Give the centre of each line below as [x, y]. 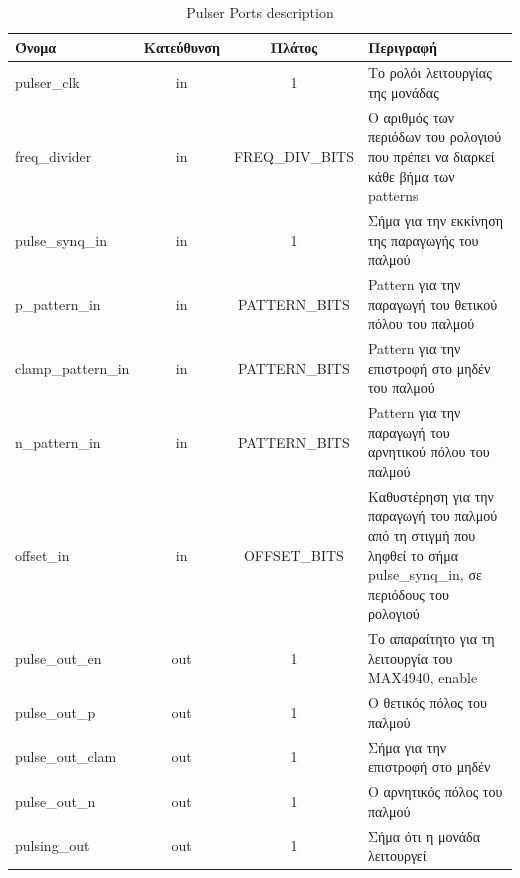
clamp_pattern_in [72, 367]
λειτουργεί [397, 855]
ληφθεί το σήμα [412, 554]
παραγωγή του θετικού [432, 303]
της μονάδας [403, 92]
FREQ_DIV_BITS [293, 156]
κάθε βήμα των [411, 175]
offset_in [42, 554]
